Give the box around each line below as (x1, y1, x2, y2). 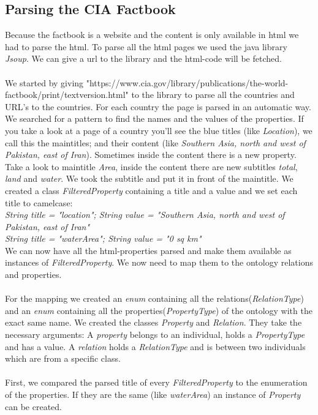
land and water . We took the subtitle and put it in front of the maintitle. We (5, 172, 293, 185)
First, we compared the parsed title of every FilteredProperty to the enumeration (5, 376, 308, 389)
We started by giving (5, 76, 84, 89)
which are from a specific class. (5, 352, 121, 365)
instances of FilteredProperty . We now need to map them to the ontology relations (5, 256, 313, 269)
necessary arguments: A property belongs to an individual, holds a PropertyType (5, 328, 305, 341)
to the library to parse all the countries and (131, 88, 295, 101)
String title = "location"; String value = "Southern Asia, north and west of (5, 208, 285, 221)
